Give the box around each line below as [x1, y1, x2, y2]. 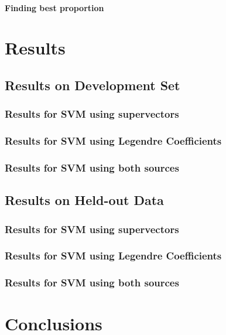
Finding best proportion [5, 1, 104, 13]
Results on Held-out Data [5, 191, 164, 209]
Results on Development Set [5, 76, 180, 94]
